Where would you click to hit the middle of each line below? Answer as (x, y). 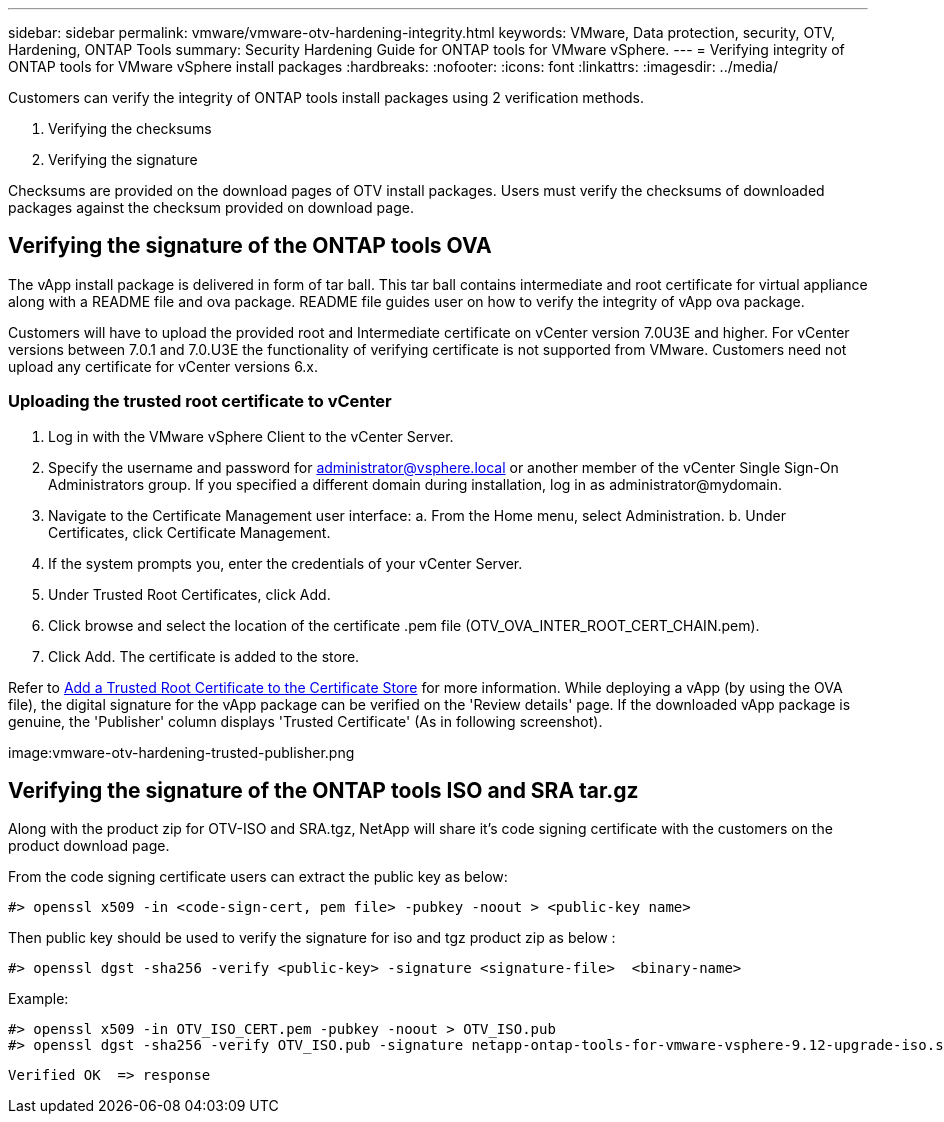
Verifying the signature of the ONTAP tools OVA (250, 246)
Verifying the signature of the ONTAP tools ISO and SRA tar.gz (323, 791)
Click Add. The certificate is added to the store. (204, 656)
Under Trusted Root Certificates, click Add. (189, 594)
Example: (38, 999)
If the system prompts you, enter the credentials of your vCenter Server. (285, 563)
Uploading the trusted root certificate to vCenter (200, 401)
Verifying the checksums (130, 128)
